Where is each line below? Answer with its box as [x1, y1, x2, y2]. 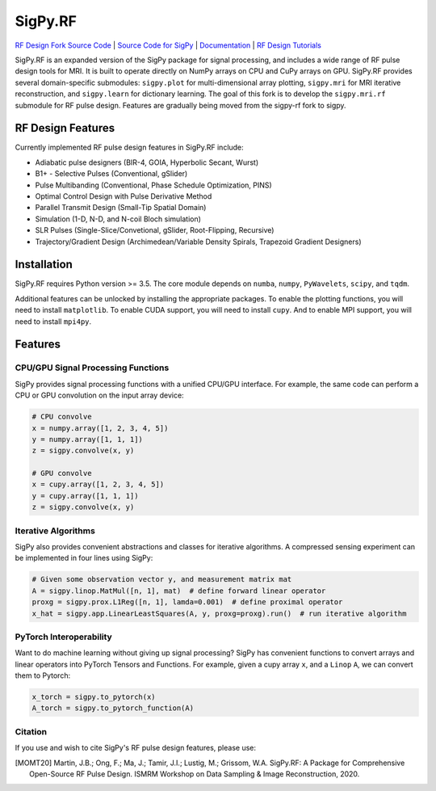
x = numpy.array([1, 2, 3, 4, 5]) [31, 423, 169, 432]
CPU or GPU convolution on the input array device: [15, 390, 185, 400]
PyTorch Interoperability [15, 631, 112, 642]
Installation [15, 258, 73, 271]
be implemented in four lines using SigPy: [15, 553, 153, 563]
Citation [15, 726, 48, 737]
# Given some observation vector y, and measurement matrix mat [31, 574, 292, 584]
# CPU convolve [31, 412, 92, 422]
